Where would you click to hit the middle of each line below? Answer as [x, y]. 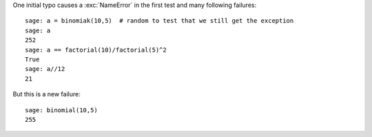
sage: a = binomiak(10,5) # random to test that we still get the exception [159, 21]
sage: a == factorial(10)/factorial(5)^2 [96, 50]
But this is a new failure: [46, 94]
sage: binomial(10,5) [61, 110]
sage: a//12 [45, 69]
